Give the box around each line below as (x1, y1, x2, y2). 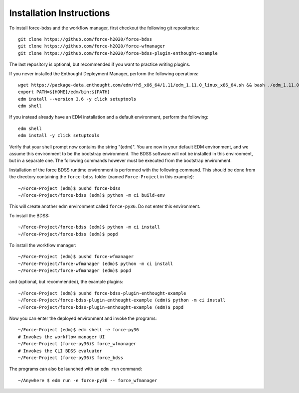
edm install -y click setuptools (18, 132, 100, 138)
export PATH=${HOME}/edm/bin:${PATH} (18, 89, 111, 95)
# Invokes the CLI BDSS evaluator (18, 348, 102, 354)
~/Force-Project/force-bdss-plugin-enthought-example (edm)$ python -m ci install (18, 297, 226, 303)
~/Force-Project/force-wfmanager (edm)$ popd (18, 268, 132, 273)
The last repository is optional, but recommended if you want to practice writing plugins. (9, 61, 190, 67)
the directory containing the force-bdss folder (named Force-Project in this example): (9, 174, 194, 180)
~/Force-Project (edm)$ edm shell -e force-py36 (18, 327, 139, 333)
